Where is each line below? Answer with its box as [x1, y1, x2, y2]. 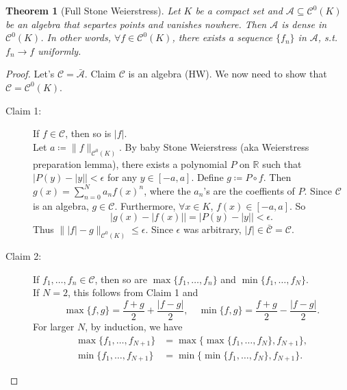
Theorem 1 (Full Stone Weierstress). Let [5, 3, 181, 17]
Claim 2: [5, 249, 42, 263]
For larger [33, 319, 75, 333]
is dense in [281, 16, 327, 31]
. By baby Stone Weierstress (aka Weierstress [119, 139, 309, 154]
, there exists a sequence [172, 30, 273, 45]
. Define [191, 170, 224, 184]
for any [107, 170, 138, 184]
